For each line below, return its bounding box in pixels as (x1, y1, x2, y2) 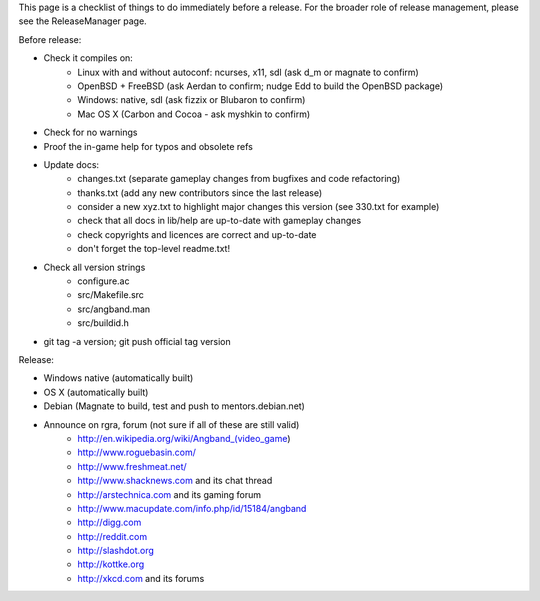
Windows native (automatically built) (43, 372, 194, 384)
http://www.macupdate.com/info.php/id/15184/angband (77, 502, 307, 514)
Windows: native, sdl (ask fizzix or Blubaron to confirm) (77, 94, 306, 106)
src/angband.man (77, 303, 151, 315)
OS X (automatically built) (43, 386, 149, 398)
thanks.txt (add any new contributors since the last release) (77, 186, 323, 199)
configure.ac (77, 275, 130, 287)
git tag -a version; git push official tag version (43, 335, 232, 347)
